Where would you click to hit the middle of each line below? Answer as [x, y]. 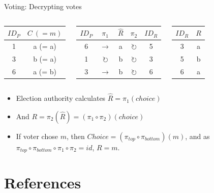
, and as [197, 136]
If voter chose [37, 136]
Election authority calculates [61, 98]
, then [75, 136]
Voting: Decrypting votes [43, 6]
